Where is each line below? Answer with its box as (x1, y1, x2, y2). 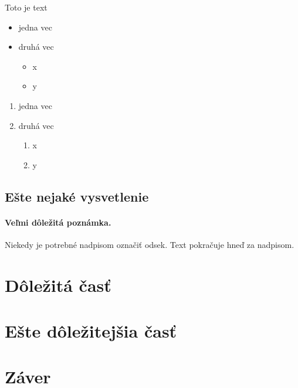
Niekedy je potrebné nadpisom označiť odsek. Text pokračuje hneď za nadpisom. (5, 238, 294, 250)
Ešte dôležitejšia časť (5, 319, 177, 343)
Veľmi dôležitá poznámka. (5, 216, 111, 228)
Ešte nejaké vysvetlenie (5, 187, 149, 205)
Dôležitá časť (5, 273, 111, 297)
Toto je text (5, 1, 48, 13)
